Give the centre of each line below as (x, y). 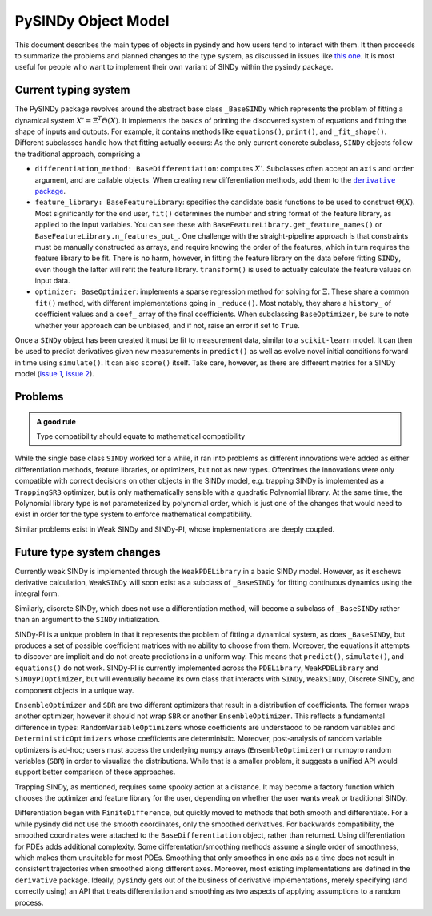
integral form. (37, 593)
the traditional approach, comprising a (78, 154)
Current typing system (72, 90)
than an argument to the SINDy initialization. (87, 620)
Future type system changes (88, 552)
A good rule (56, 421)
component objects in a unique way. (74, 690)
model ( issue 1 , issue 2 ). (55, 374)
